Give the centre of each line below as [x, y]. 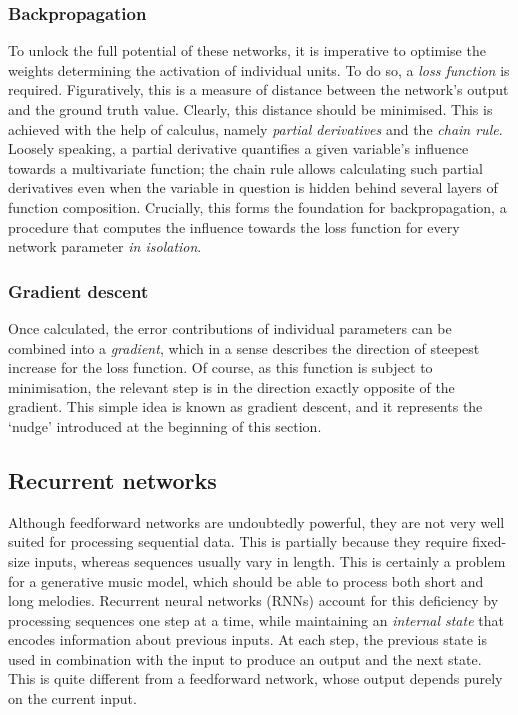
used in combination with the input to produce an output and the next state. [245, 658]
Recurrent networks [112, 479]
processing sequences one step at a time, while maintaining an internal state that [256, 619]
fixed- [489, 541]
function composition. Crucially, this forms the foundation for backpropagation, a [257, 206]
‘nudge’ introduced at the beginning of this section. [165, 425]
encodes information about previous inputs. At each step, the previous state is [247, 639]
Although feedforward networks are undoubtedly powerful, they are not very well [256, 521]
